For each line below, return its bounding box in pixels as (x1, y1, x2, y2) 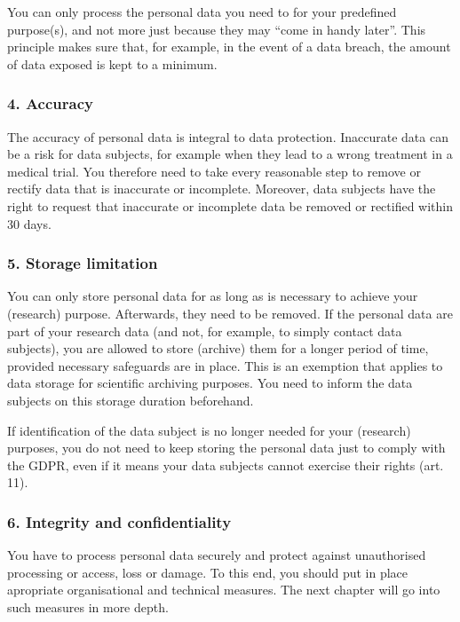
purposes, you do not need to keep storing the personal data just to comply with (7, 438, 446, 457)
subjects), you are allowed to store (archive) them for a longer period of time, (7, 339, 429, 358)
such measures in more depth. (7, 597, 169, 616)
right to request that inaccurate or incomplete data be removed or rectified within (7, 196, 454, 215)
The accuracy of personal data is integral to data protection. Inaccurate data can (7, 127, 448, 146)
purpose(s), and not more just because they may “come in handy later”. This (7, 20, 426, 38)
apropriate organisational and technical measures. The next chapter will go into (7, 580, 440, 599)
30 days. (7, 214, 52, 232)
